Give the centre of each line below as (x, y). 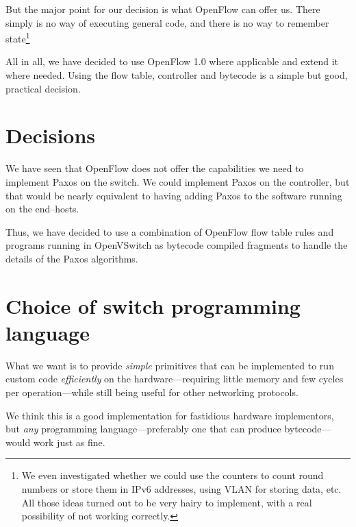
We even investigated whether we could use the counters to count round (173, 475)
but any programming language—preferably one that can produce (143, 429)
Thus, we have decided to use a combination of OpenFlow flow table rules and (170, 231)
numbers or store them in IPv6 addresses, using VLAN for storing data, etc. (181, 488)
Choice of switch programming (153, 305)
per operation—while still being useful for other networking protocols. (152, 392)
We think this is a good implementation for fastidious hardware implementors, (170, 415)
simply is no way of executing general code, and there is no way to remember (167, 22)
